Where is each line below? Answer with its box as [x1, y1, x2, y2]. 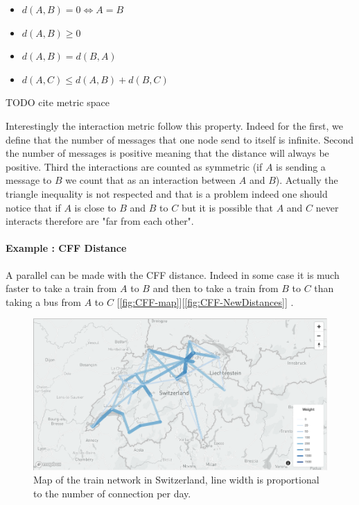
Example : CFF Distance [6, 241, 127, 255]
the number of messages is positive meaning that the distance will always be [6, 146, 329, 160]
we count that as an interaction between [65, 173, 236, 187]
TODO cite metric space [6, 95, 110, 110]
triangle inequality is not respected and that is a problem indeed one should [6, 186, 328, 200]
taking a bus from [6, 294, 82, 309]
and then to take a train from [152, 281, 279, 296]
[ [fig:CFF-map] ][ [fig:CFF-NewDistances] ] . [116, 294, 294, 309]
